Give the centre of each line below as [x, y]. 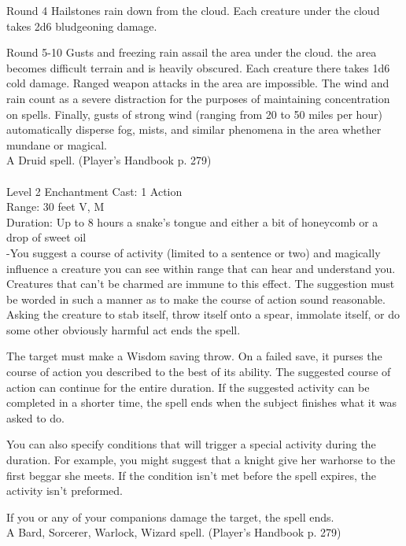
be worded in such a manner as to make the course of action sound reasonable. [196, 299]
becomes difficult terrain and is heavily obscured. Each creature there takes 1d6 [198, 67]
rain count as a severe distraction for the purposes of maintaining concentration [198, 98]
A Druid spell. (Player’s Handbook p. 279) [109, 160]
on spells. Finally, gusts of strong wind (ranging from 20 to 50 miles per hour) [195, 114]
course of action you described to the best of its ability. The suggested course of [199, 372]
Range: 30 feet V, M [55, 207]
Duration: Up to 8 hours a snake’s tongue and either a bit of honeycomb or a [192, 221]
